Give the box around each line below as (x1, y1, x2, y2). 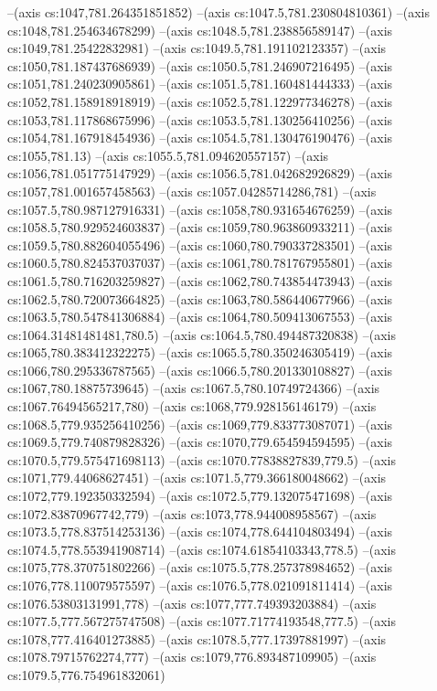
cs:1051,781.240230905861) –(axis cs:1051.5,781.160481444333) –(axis (7, 74, 393, 93)
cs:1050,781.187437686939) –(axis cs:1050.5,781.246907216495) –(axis (7, 56, 393, 75)
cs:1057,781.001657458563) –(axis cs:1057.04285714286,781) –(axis (7, 181, 377, 200)
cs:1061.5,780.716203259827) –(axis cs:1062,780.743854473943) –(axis (7, 271, 393, 290)
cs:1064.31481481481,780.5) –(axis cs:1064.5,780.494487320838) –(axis (7, 324, 396, 344)
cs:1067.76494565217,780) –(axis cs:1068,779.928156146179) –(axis (7, 397, 377, 416)
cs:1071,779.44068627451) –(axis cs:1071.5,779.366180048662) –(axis (7, 468, 387, 487)
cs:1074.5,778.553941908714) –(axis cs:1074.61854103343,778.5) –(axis (7, 539, 396, 558)
